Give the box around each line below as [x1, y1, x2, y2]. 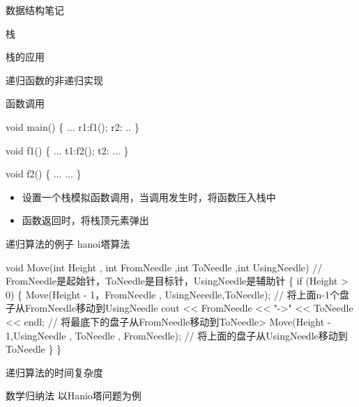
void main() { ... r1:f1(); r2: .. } [6, 119, 139, 134]
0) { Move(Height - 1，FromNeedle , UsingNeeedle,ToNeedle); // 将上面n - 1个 [6, 287, 340, 301]
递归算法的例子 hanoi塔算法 [6, 236, 130, 250]
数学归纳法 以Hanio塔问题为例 [6, 388, 142, 403]
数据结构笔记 [6, 3, 64, 17]
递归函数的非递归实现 [6, 72, 103, 87]
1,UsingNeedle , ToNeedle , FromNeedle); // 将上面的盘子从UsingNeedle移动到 [6, 328, 348, 342]
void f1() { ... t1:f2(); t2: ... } [6, 143, 129, 157]
